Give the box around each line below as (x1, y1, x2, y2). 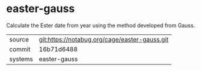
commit (9, 45, 31, 53)
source (9, 35, 29, 43)
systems (9, 55, 33, 63)
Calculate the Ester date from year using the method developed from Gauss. (6, 22, 196, 29)
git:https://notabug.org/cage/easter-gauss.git (39, 35, 169, 43)
